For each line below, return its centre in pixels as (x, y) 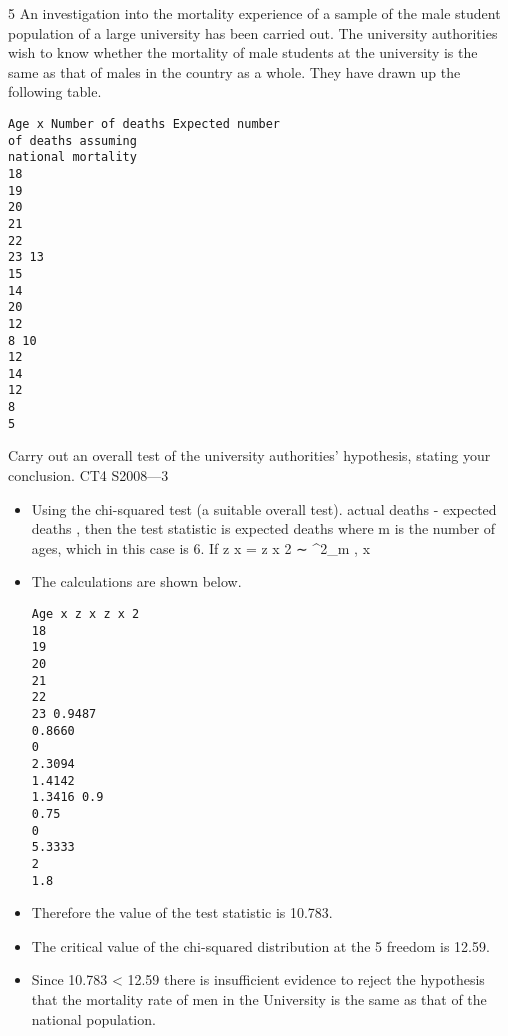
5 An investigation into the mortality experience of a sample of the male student (254, 13)
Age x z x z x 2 (85, 614)
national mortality (72, 157)
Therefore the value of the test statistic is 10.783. (182, 912)
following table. (55, 91)
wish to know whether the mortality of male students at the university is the (243, 52)
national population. (93, 1018)
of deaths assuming (72, 140)
